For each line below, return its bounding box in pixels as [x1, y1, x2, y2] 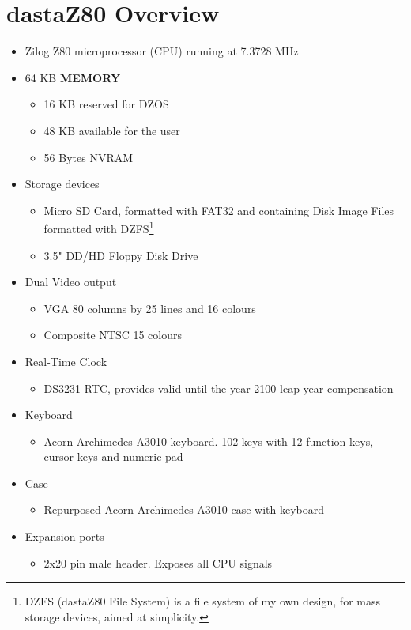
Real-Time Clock [25, 353, 107, 369]
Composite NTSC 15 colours [43, 326, 182, 343]
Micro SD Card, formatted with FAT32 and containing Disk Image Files [43, 202, 394, 218]
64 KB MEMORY [25, 69, 121, 85]
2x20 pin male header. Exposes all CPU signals [43, 554, 273, 571]
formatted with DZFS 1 [43, 218, 154, 236]
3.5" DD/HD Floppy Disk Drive [43, 247, 198, 263]
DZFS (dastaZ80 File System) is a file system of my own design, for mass [25, 593, 380, 609]
